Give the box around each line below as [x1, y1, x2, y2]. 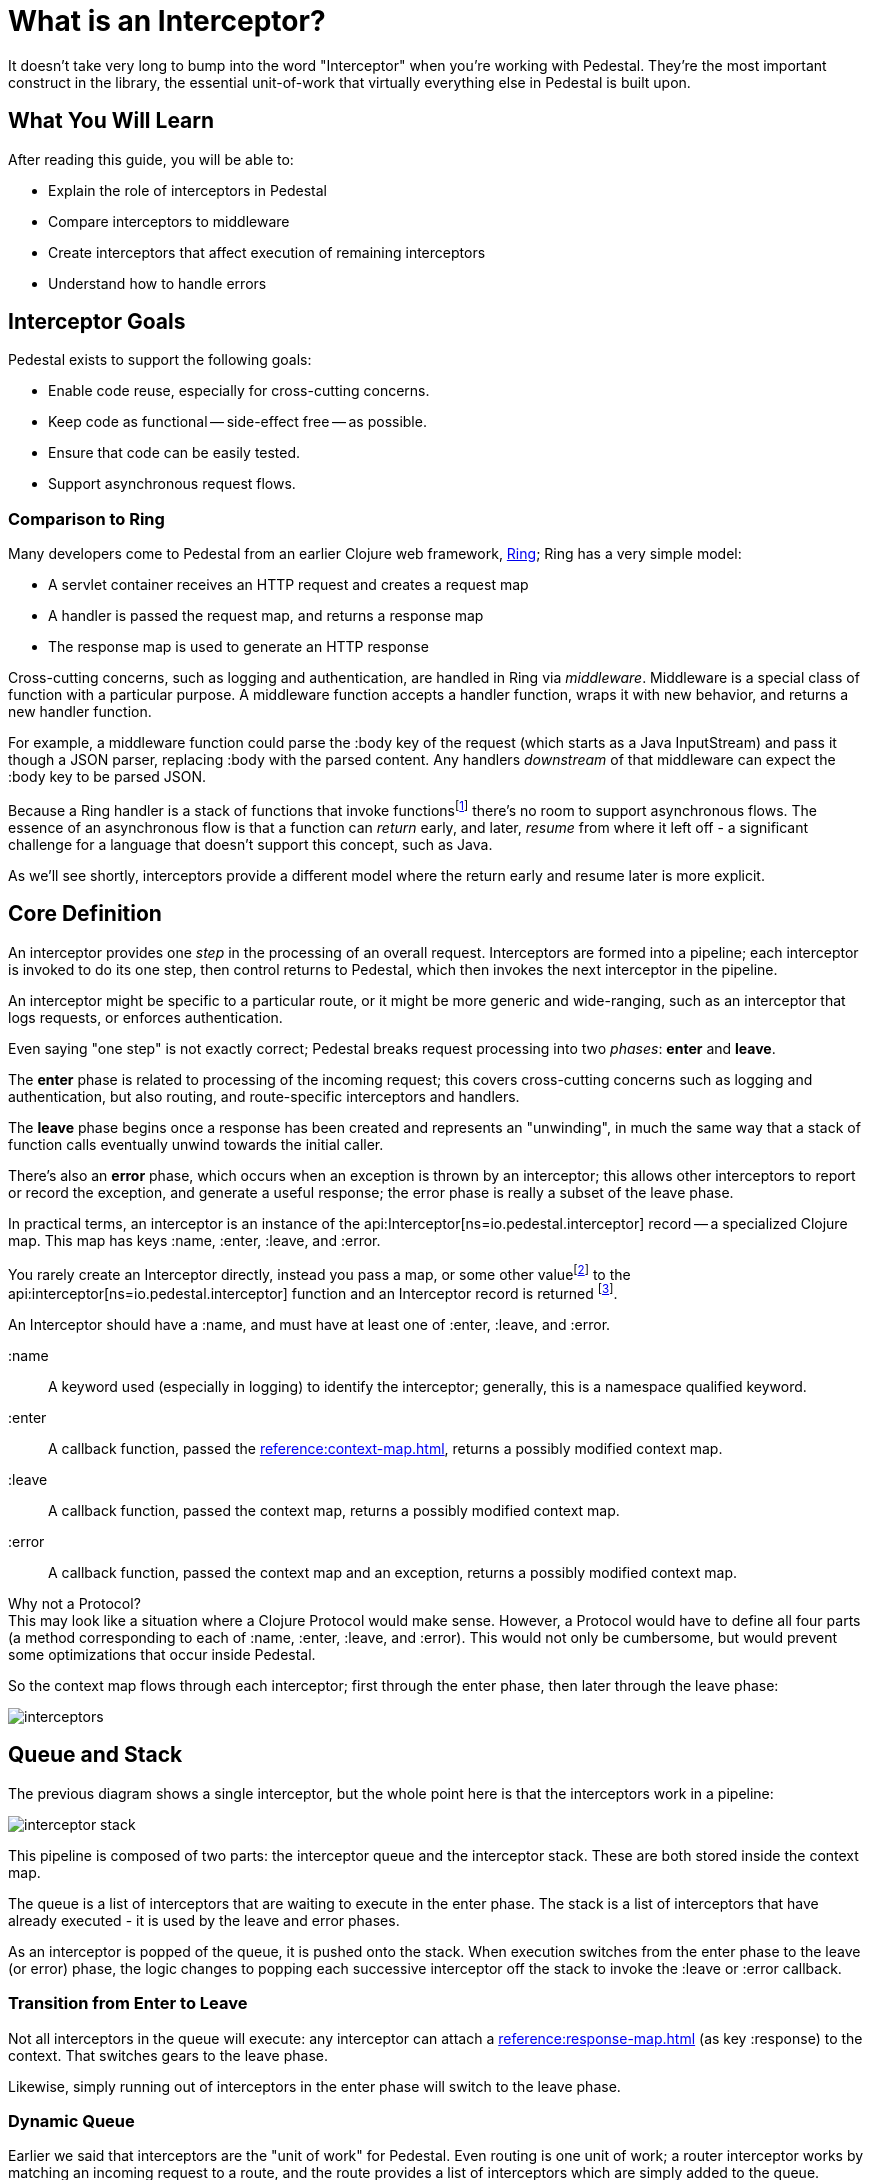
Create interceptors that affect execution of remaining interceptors [48, 243, 486, 261]
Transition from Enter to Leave [8, 1993, 248, 2014]
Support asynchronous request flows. [48, 475, 296, 493]
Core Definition [8, 901, 162, 927]
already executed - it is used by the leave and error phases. [8, 1911, 400, 1929]
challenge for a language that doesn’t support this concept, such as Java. [8, 835, 493, 853]
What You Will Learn [8, 108, 215, 134]
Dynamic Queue [8, 2110, 135, 2131]
